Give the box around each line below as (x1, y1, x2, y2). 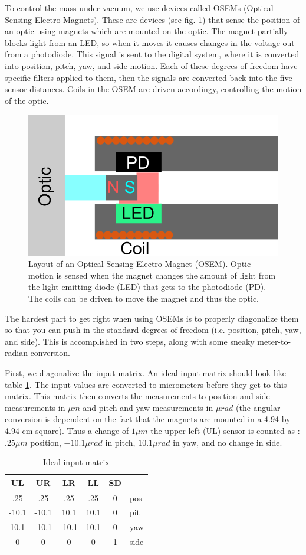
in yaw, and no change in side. (173, 436, 282, 448)
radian (5, 347, 28, 359)
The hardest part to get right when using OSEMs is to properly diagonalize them (5, 312, 299, 324)
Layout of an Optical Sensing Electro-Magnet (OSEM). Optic (28, 257, 251, 270)
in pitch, (105, 436, 136, 448)
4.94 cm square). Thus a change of (5, 424, 129, 436)
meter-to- (257, 335, 291, 347)
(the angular (236, 401, 281, 413)
